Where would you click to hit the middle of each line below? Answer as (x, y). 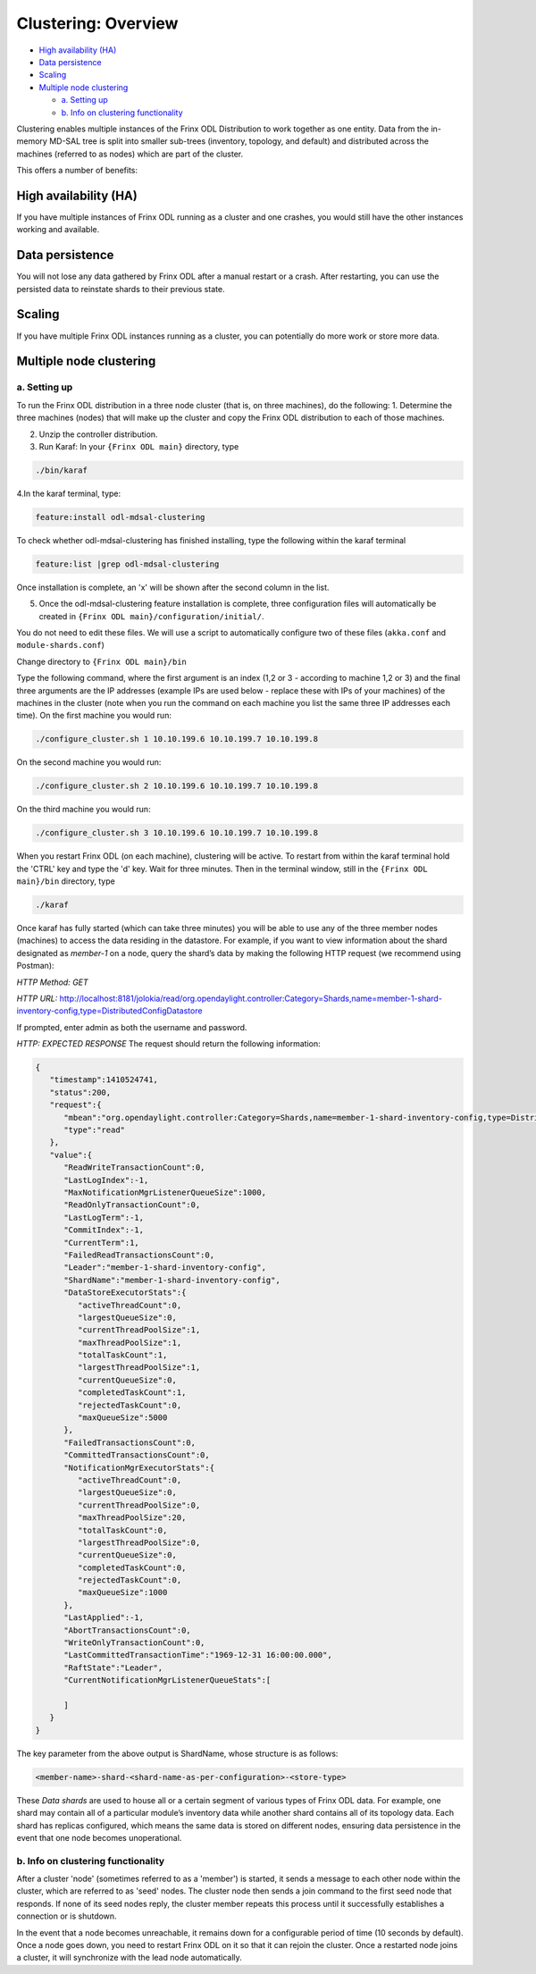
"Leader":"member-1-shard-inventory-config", (165, 1268)
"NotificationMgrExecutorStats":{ (139, 1467)
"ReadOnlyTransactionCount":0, (132, 1205)
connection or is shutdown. (67, 1916)
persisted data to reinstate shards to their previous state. (121, 289)
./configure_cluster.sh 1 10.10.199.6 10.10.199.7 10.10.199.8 (177, 739)
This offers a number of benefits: (77, 171)
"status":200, (80, 1092)
